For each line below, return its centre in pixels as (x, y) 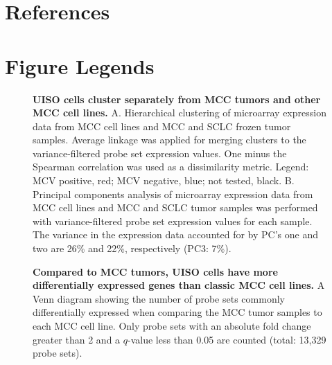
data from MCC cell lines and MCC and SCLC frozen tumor (162, 126)
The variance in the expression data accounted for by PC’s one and (175, 234)
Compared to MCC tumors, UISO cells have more (155, 271)
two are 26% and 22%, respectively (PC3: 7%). (132, 248)
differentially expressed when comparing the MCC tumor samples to (177, 312)
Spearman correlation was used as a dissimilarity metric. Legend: (171, 167)
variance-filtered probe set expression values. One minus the (160, 153)
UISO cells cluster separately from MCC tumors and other (177, 99)
